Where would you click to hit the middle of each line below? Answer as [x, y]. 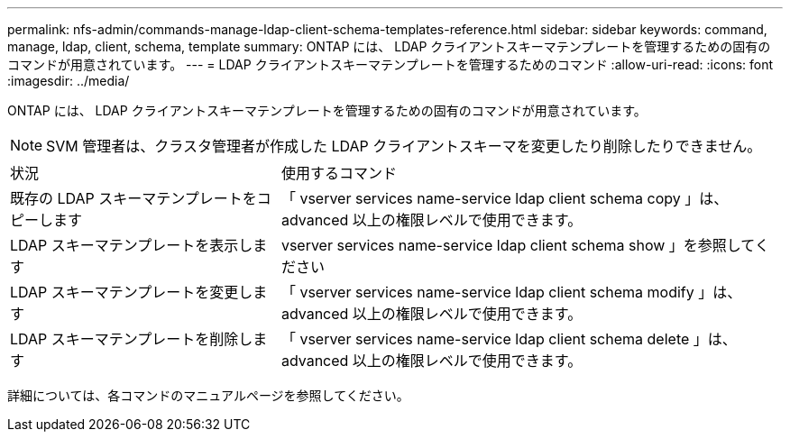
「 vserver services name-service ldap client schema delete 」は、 [509, 339]
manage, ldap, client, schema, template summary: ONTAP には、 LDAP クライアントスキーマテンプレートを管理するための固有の [389, 46]
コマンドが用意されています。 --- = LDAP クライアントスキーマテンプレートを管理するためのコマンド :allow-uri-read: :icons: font [390, 64]
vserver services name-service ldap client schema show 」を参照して [518, 245]
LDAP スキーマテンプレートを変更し [132, 292]
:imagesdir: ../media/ [69, 81]
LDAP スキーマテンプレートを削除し [132, 339]
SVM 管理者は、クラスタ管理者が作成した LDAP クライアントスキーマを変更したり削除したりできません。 [404, 146]
